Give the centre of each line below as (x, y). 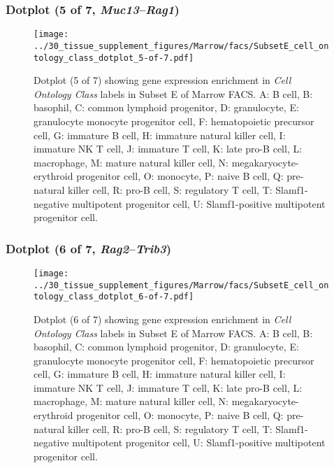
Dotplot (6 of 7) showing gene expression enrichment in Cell (162, 319)
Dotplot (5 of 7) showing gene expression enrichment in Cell (162, 80)
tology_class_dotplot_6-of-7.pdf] (114, 297)
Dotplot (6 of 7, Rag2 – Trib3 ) (88, 248)
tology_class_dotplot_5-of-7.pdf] (114, 58)
